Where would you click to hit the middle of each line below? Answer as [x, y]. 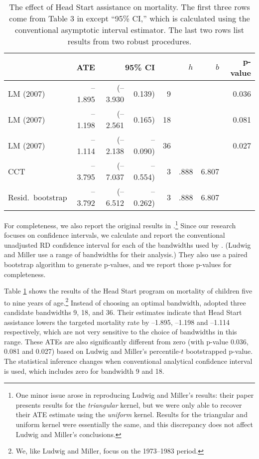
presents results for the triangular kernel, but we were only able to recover [129, 404]
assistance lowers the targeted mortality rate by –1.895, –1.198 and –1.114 [117, 322]
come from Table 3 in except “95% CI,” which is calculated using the [129, 18]
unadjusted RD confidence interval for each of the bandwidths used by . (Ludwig [128, 244]
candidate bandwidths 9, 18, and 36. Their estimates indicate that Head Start [123, 312]
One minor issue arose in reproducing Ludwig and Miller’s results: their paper [135, 395]
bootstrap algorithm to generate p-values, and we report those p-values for [118, 264]
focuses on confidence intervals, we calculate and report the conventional [115, 235]
